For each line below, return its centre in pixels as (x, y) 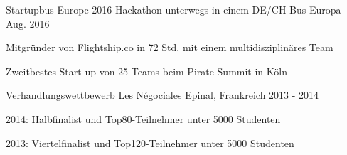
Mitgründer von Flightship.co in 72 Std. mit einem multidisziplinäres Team (170, 47)
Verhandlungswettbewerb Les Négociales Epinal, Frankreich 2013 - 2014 (162, 95)
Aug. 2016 (28, 23)
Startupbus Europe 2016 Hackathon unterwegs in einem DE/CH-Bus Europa (173, 9)
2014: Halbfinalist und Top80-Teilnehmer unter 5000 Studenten (143, 118)
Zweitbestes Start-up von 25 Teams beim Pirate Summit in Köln (146, 71)
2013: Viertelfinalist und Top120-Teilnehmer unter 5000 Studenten (150, 143)
